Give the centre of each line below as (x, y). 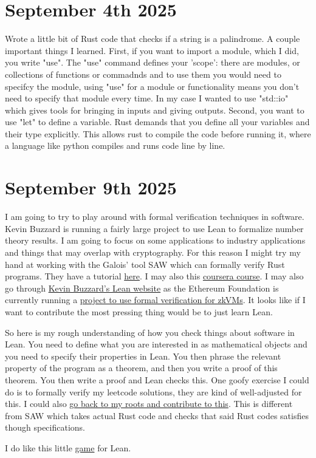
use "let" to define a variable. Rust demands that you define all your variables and (157, 122)
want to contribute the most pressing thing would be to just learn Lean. (139, 311)
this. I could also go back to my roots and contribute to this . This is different (149, 404)
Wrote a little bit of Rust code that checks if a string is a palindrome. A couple (153, 39)
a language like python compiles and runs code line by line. (115, 145)
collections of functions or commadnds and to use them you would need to (143, 74)
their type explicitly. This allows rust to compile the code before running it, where (158, 133)
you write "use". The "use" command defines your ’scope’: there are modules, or (153, 62)
